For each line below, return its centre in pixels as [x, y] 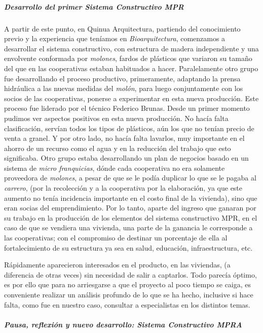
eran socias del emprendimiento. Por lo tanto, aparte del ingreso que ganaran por [130, 208]
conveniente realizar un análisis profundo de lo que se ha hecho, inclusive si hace [129, 294]
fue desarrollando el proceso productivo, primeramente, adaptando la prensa [122, 78]
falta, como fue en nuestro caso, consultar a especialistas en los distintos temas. [127, 304]
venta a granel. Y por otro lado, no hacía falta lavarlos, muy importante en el [124, 138]
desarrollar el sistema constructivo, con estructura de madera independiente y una [131, 48]
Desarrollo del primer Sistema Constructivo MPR [94, 6]
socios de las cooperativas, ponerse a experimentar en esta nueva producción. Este [131, 98]
